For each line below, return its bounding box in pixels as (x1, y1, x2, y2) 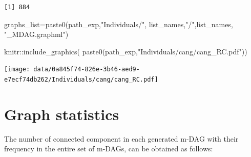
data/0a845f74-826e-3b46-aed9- (33, 66, 140, 73)
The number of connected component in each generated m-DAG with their (4, 133, 239, 144)
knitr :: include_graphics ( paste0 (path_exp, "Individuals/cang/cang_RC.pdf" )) (4, 46, 247, 56)
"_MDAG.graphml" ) (4, 29, 69, 40)
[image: (4, 66, 30, 73)
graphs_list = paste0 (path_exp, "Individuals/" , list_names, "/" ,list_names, (4, 18, 233, 29)
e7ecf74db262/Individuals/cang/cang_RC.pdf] (4, 76, 158, 84)
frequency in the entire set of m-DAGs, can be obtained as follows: (4, 143, 213, 154)
